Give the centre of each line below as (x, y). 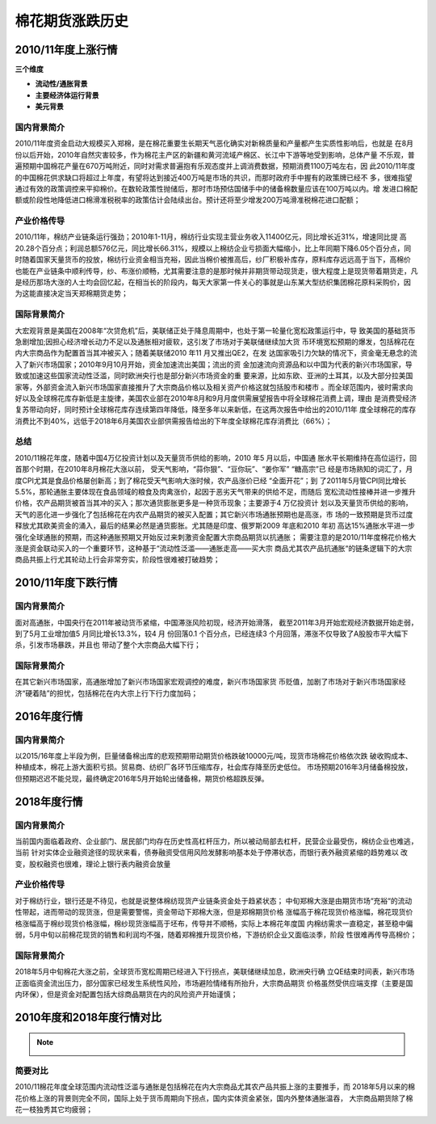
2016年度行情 (49, 716)
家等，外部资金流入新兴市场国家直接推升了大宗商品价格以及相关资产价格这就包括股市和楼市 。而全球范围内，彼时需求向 (214, 387)
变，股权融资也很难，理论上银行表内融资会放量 (93, 864)
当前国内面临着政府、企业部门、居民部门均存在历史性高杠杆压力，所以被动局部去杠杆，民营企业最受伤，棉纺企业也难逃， (216, 841)
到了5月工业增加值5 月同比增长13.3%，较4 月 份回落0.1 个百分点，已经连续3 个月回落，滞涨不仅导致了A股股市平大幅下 (212, 634)
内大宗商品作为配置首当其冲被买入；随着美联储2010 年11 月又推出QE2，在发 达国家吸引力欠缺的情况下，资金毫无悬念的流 (216, 353)
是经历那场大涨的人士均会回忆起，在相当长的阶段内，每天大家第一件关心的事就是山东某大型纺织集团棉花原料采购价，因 (213, 282)
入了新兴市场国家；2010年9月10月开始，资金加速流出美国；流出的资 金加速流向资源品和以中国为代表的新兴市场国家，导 (214, 364)
